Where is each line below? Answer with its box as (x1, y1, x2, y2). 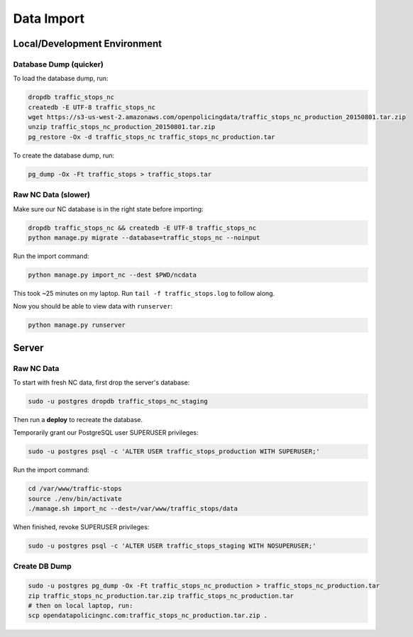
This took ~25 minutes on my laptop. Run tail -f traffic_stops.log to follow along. (13, 289, 275, 297)
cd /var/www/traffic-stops (28, 484, 122, 493)
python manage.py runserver (28, 321, 126, 329)
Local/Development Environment (13, 38, 163, 50)
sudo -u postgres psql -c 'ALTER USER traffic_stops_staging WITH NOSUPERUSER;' (28, 542, 316, 550)
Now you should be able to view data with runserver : (13, 302, 173, 311)
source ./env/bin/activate (28, 494, 122, 503)
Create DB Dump (13, 561, 72, 571)
